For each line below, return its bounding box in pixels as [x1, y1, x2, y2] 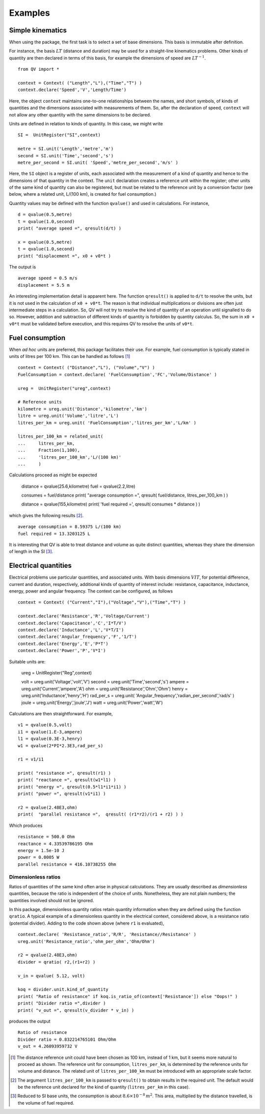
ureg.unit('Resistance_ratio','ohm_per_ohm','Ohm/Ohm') [18, 938, 155, 944]
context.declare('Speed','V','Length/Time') [18, 87, 127, 93]
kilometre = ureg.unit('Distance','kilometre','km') [18, 406, 147, 411]
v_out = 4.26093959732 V [18, 1044, 78, 1049]
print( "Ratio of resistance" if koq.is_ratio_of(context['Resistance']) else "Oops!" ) [18, 994, 238, 999]
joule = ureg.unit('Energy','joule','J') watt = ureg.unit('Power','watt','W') [21, 700, 163, 705]
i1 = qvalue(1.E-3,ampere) [18, 729, 83, 734]
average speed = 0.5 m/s [18, 275, 78, 281]
